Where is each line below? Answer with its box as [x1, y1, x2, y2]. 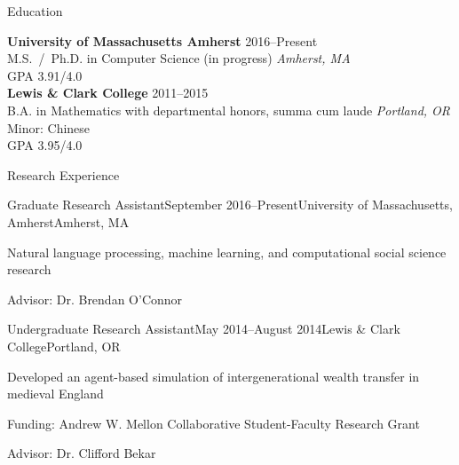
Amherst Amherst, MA [7, 212, 130, 231]
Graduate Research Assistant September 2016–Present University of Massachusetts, [7, 195, 453, 214]
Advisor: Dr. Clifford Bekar [7, 444, 156, 462]
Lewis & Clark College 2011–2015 [7, 83, 209, 102]
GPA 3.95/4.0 [7, 136, 83, 154]
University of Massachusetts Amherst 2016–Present [7, 31, 318, 50]
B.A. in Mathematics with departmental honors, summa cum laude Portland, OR [7, 100, 451, 119]
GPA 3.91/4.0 [7, 66, 83, 84]
